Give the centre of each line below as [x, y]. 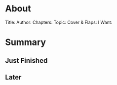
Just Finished [26, 61]
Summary [25, 42]
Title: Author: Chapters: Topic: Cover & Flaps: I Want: [59, 22]
